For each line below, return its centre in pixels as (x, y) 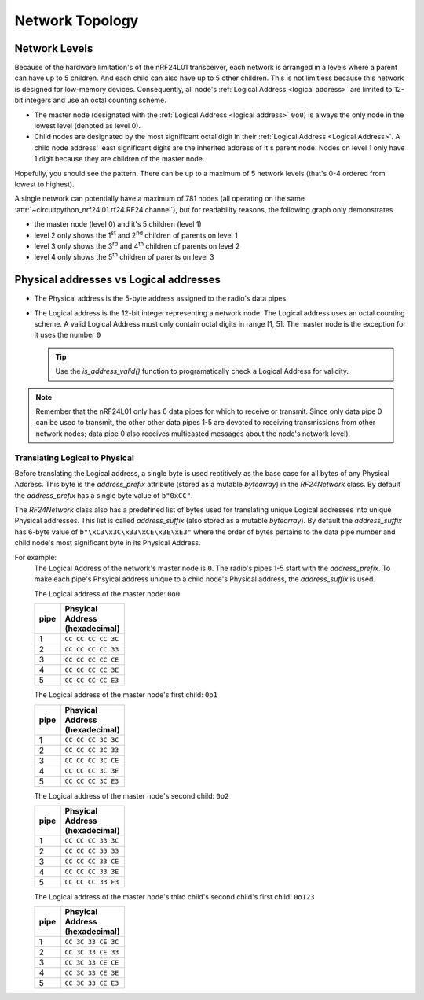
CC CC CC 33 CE (92, 862)
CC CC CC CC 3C (92, 638)
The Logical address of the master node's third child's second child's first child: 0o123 (174, 896)
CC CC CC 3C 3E (92, 771)
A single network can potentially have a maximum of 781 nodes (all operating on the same (160, 199)
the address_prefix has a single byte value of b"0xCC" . (104, 495)
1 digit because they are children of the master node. (119, 159)
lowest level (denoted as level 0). (88, 126)
